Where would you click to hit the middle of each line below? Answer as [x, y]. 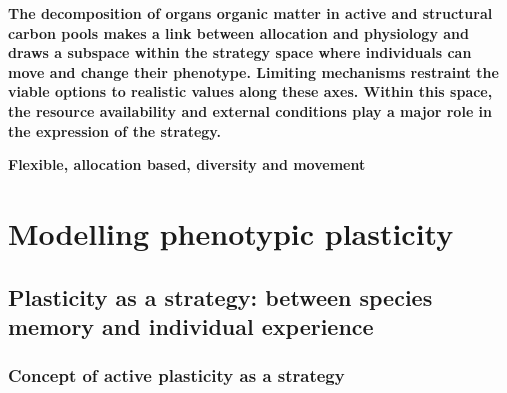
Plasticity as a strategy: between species [220, 296]
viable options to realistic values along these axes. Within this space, [250, 91]
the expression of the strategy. [114, 130]
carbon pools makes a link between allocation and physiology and [238, 32]
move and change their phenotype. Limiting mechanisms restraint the [253, 71]
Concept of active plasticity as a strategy [176, 375]
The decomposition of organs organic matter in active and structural [250, 13]
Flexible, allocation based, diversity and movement [187, 164]
